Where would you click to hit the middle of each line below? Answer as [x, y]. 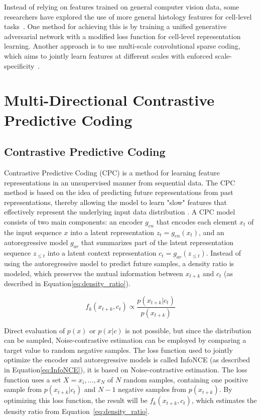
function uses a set [33, 379]
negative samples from [152, 389]
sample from [23, 389]
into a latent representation [112, 232]
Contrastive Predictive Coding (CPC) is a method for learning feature [112, 172]
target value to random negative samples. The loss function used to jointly [118, 350]
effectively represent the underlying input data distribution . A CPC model [120, 212]
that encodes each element [197, 221]
